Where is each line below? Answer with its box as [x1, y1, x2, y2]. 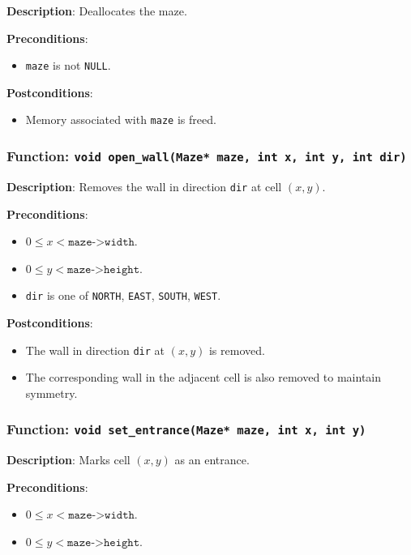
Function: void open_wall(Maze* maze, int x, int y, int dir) [6, 146, 407, 166]
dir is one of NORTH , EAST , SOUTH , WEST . [25, 287, 221, 304]
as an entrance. [174, 451, 250, 468]
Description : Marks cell [6, 451, 131, 468]
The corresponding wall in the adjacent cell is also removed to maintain [25, 369, 382, 386]
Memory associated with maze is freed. [25, 111, 216, 128]
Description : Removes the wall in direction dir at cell [6, 177, 282, 194]
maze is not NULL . [25, 57, 111, 74]
